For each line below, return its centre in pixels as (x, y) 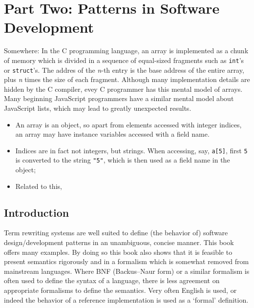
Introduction (37, 212)
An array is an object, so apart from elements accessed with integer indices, (128, 124)
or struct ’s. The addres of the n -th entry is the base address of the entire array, (124, 70)
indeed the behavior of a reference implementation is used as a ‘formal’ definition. (126, 299)
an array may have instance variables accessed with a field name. (112, 134)
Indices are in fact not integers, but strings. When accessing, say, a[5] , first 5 (131, 150)
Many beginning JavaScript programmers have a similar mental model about (119, 98)
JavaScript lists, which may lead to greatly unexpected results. (98, 108)
